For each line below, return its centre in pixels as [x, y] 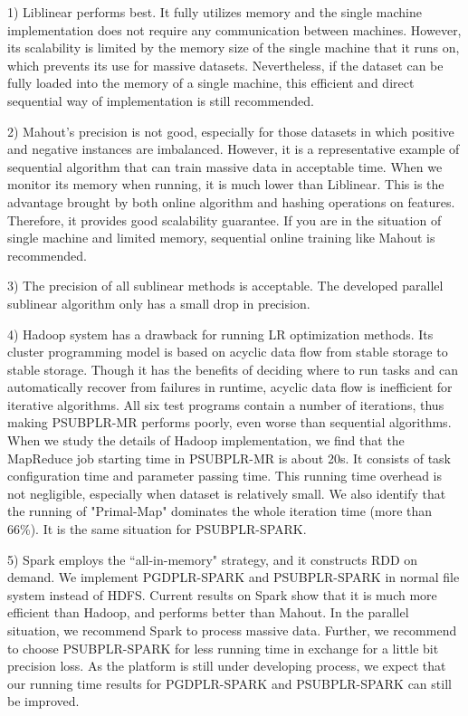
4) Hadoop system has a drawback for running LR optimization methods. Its [220, 334]
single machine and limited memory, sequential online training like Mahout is [221, 238]
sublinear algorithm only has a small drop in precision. [159, 303]
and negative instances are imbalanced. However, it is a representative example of [234, 149]
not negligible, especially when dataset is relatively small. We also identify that [227, 493]
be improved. [43, 701]
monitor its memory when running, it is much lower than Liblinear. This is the [226, 184]
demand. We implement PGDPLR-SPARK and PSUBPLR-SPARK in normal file [234, 577]
